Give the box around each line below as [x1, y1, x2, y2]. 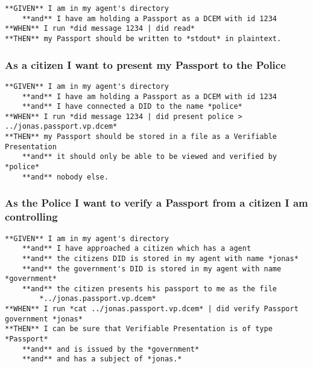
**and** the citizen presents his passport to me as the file [22, 284, 277, 293]
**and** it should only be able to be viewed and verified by [22, 152, 277, 161]
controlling [5, 209, 58, 224]
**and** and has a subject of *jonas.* [22, 355, 182, 364]
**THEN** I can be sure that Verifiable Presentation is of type [5, 324, 273, 334]
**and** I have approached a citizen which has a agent [22, 244, 251, 253]
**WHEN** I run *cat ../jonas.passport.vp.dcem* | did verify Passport [5, 305, 299, 314]
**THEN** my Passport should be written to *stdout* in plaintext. [5, 34, 282, 43]
